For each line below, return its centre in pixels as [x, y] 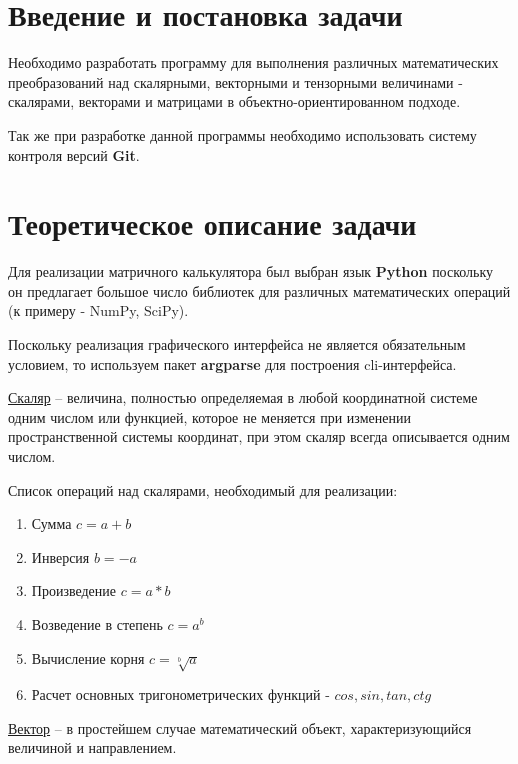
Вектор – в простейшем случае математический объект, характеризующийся [240, 727]
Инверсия [60, 556]
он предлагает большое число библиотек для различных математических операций [259, 290]
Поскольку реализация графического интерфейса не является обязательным [237, 344]
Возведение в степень [97, 623]
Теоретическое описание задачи [212, 223]
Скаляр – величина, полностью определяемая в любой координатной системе [243, 397]
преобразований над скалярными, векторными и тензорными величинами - [235, 81]
